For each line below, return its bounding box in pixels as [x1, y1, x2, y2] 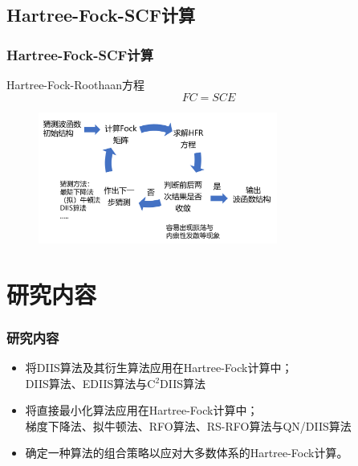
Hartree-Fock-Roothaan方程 [6, 76, 144, 92]
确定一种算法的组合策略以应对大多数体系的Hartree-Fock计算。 [25, 444, 348, 461]
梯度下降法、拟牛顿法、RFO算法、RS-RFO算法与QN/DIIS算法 [25, 417, 352, 434]
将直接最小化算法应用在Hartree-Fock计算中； [25, 402, 258, 419]
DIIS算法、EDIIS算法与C [25, 374, 156, 391]
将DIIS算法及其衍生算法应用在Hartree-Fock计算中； [25, 358, 293, 375]
